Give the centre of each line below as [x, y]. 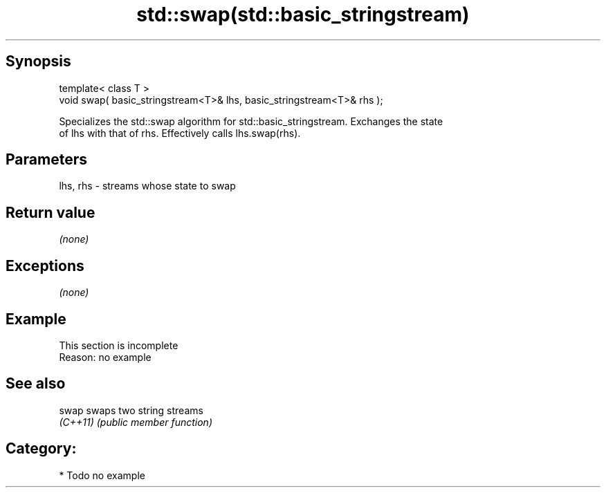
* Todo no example [102, 475]
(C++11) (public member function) [136, 422]
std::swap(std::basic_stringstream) [303, 15]
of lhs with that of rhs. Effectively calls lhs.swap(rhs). [180, 133]
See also [36, 384]
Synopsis [38, 62]
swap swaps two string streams [131, 410]
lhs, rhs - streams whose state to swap [147, 186]
